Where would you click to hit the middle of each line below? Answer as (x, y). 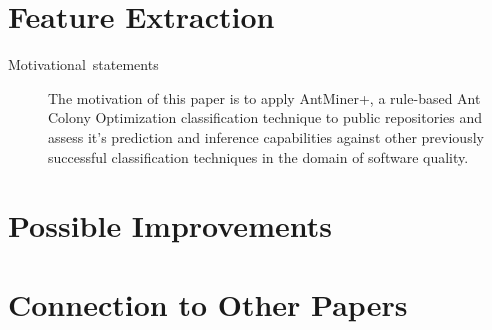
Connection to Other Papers (208, 303)
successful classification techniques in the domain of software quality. (258, 156)
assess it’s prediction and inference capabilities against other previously (266, 136)
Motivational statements (83, 64)
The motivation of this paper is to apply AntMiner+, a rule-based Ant (264, 97)
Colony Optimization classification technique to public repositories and (265, 117)
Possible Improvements (170, 225)
